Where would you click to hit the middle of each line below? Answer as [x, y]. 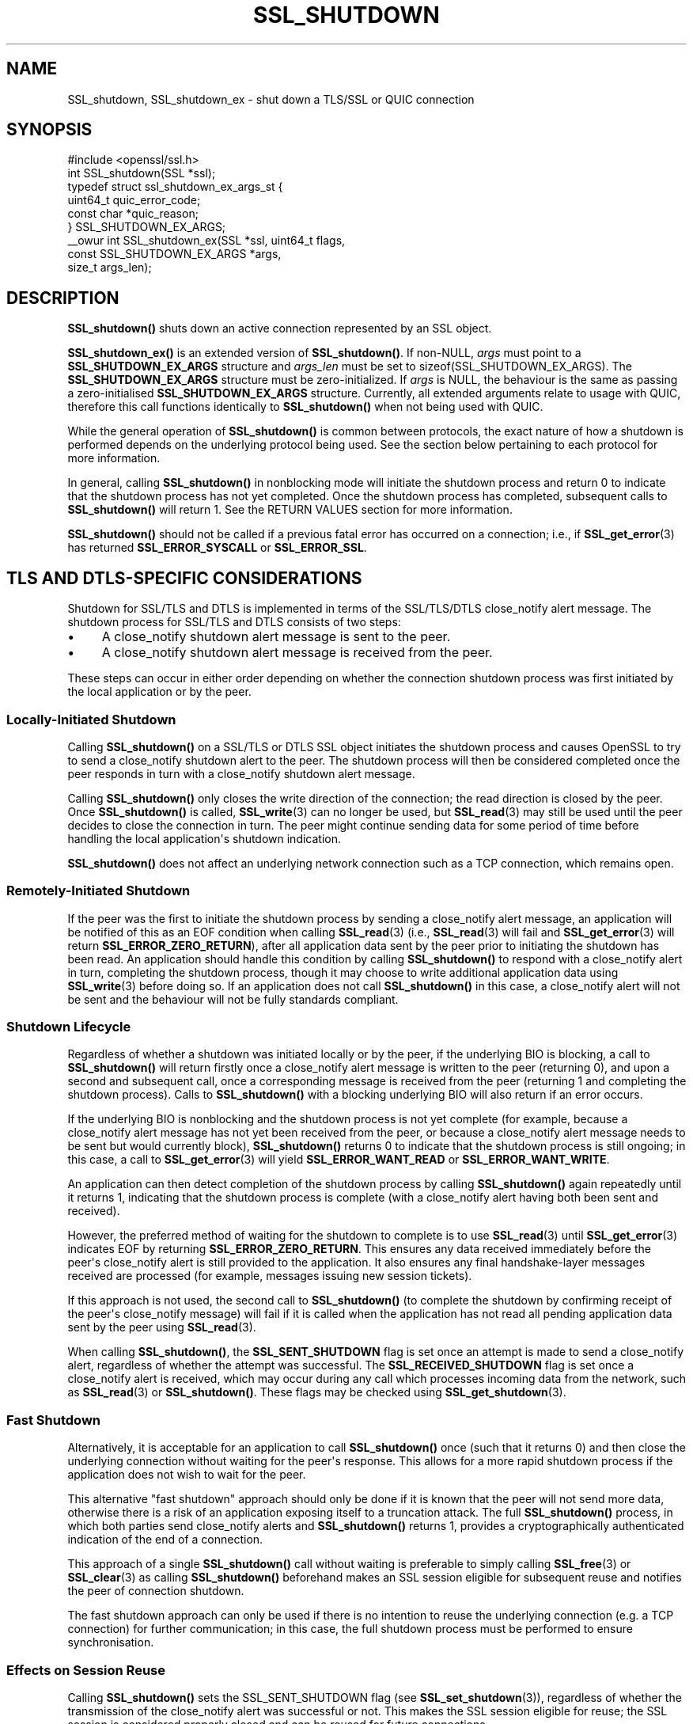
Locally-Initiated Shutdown [91, 719]
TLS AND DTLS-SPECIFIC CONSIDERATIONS [184, 578]
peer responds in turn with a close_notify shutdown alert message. [241, 773]
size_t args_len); [110, 268]
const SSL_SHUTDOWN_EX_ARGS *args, [174, 254]
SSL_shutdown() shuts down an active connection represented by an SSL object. [280, 328]
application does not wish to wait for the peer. [187, 1475]
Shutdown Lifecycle [69, 1027]
